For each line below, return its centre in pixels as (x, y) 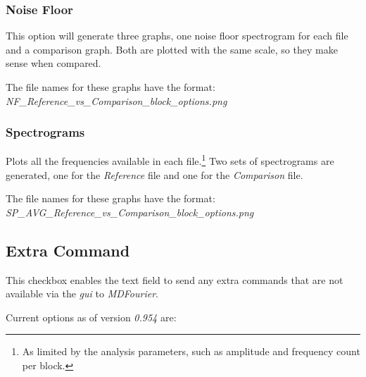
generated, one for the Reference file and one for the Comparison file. (154, 174)
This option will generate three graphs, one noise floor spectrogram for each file (177, 36)
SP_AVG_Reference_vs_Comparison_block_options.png (130, 212)
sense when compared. (53, 63)
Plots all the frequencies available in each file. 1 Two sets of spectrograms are (170, 160)
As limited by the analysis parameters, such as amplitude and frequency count (191, 351)
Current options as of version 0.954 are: (91, 317)
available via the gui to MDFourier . (82, 293)
